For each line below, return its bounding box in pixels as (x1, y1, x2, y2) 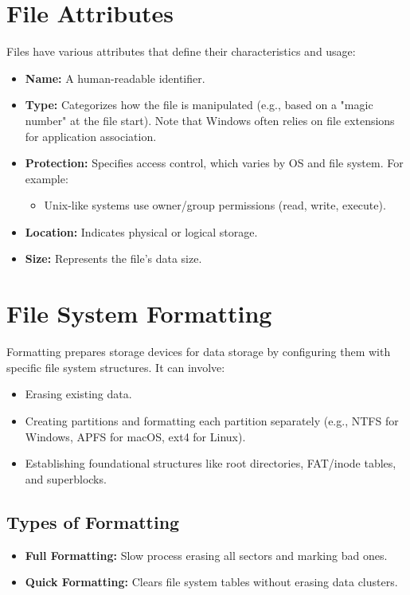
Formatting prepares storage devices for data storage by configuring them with (6, 343, 391, 360)
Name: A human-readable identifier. (25, 69, 205, 86)
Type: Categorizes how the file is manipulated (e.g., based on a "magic (25, 96, 373, 113)
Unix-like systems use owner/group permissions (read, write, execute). (44, 197, 386, 213)
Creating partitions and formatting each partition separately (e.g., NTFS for (25, 412, 399, 429)
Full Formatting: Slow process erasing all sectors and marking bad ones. (25, 546, 388, 563)
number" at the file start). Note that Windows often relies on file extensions (25, 112, 395, 128)
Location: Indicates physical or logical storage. (25, 223, 258, 240)
